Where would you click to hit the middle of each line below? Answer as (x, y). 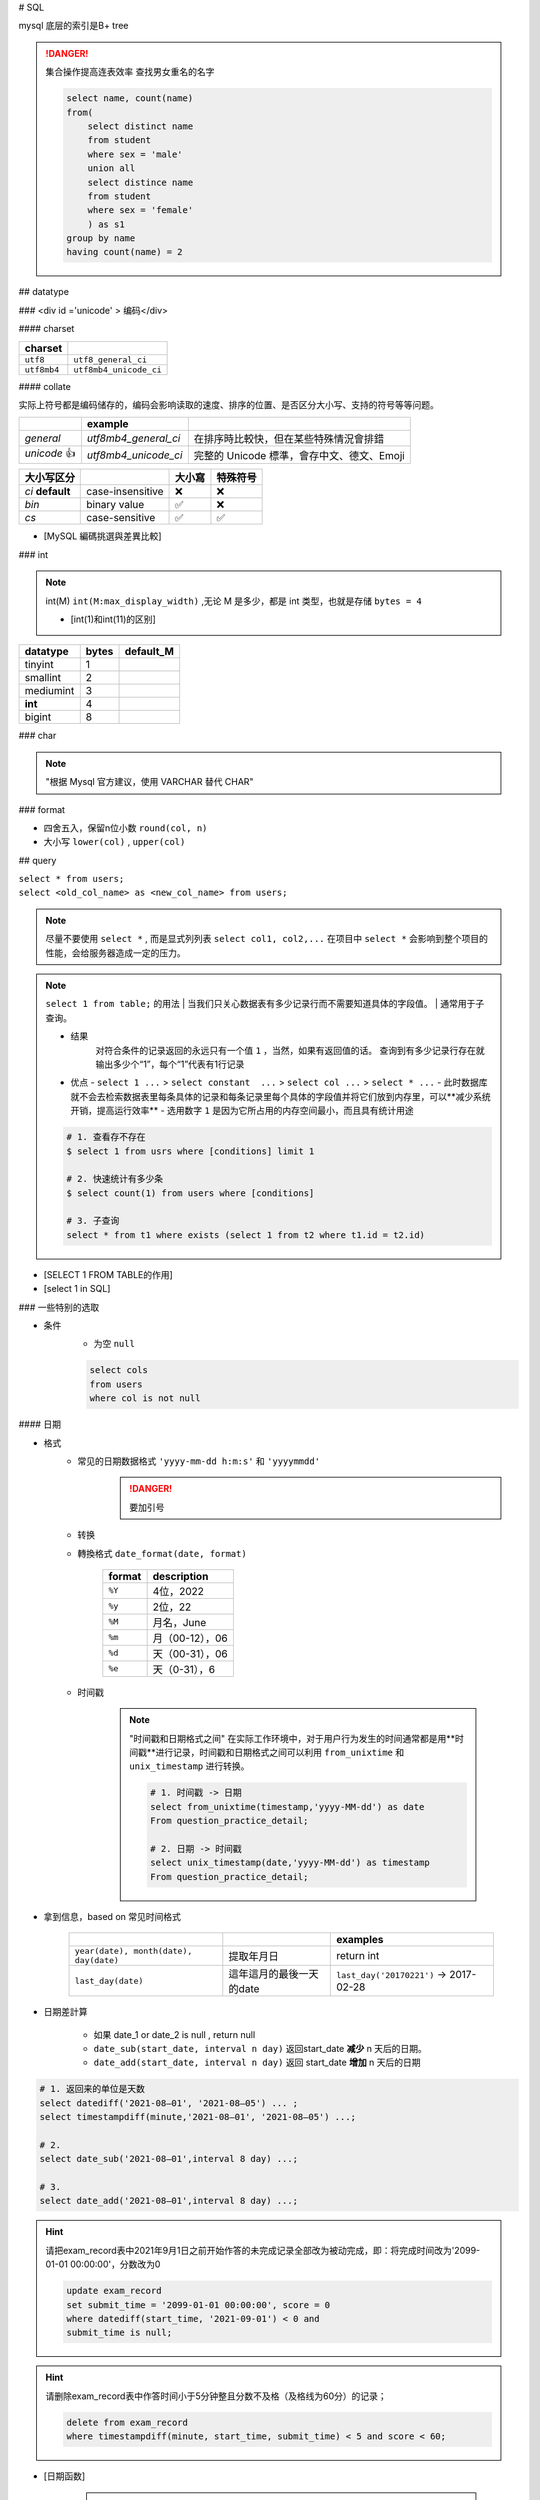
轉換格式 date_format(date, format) (162, 1553)
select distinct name (140, 126)
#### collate (45, 386)
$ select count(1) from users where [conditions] (190, 1193)
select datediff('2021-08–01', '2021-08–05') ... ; (169, 2103)
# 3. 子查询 (93, 1221)
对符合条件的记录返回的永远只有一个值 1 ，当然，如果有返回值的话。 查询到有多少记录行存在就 (290, 1050)
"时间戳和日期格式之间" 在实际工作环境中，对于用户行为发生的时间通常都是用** (292, 1738)
